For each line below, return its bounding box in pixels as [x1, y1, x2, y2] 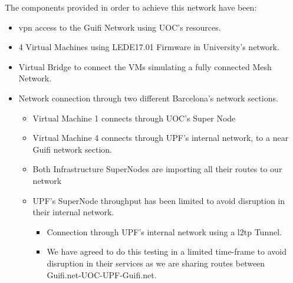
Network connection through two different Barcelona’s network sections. [18, 91, 278, 104]
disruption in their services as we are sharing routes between [47, 256, 265, 269]
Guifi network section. [32, 143, 112, 155]
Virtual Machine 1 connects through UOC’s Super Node [32, 111, 236, 124]
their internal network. [32, 206, 114, 218]
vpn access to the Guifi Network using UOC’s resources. [18, 21, 221, 33]
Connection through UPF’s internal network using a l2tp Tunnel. [47, 225, 282, 238]
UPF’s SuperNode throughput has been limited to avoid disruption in [32, 194, 285, 206]
